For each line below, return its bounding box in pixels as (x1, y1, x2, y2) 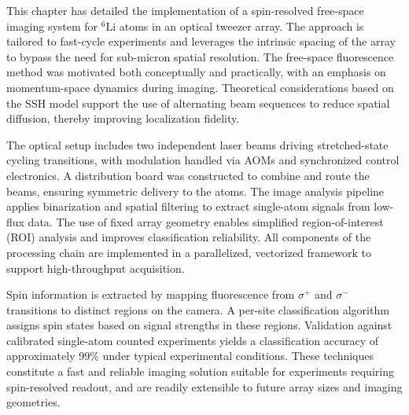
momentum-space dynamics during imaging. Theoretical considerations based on (6, 79, 394, 95)
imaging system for (6, 17, 98, 34)
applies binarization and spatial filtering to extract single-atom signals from (6, 198, 370, 215)
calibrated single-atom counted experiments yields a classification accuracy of (6, 332, 378, 348)
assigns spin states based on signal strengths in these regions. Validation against (6, 317, 392, 333)
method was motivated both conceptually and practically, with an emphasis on (6, 64, 386, 80)
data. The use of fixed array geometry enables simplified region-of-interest (28, 213, 384, 230)
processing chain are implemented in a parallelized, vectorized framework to (6, 244, 371, 260)
